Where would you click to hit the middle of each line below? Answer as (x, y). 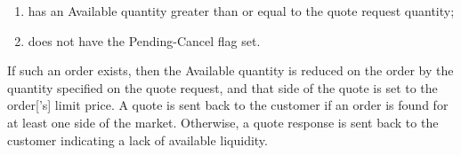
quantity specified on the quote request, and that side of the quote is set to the (222, 87)
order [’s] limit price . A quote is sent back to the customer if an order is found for (228, 105)
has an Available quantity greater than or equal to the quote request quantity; (241, 11)
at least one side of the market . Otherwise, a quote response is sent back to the (223, 122)
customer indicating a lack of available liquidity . (137, 139)
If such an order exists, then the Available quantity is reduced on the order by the (230, 70)
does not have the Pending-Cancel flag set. (144, 40)
